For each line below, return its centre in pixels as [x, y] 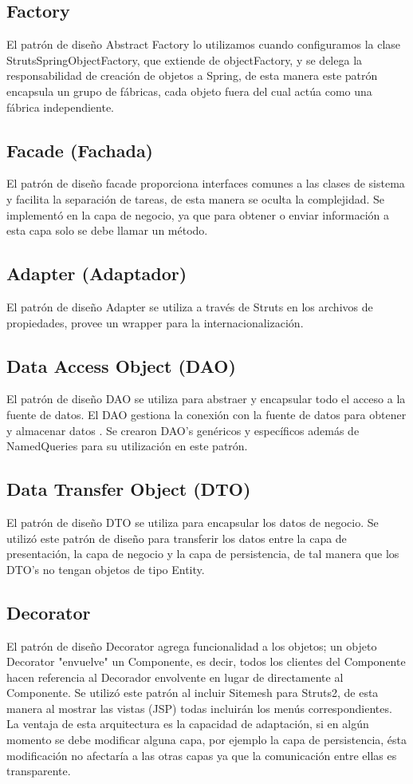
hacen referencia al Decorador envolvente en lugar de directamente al [175, 677]
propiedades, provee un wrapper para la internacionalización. [155, 322]
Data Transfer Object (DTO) [129, 489]
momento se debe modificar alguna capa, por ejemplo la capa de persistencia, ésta [207, 740]
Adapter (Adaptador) [97, 273]
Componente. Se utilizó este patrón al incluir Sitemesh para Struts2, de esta [193, 693]
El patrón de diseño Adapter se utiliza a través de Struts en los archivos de [190, 306]
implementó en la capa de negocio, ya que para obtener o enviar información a [198, 214]
